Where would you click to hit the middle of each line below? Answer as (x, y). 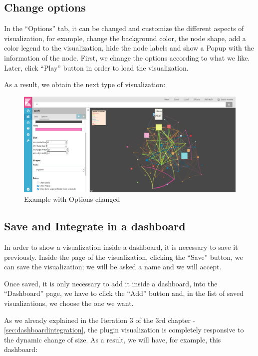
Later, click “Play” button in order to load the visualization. (96, 67)
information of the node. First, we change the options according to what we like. (127, 57)
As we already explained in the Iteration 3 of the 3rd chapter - (100, 320)
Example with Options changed (72, 199)
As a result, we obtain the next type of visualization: (85, 84)
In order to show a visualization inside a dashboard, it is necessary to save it (121, 247)
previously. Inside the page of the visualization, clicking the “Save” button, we (124, 257)
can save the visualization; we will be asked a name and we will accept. (113, 267)
